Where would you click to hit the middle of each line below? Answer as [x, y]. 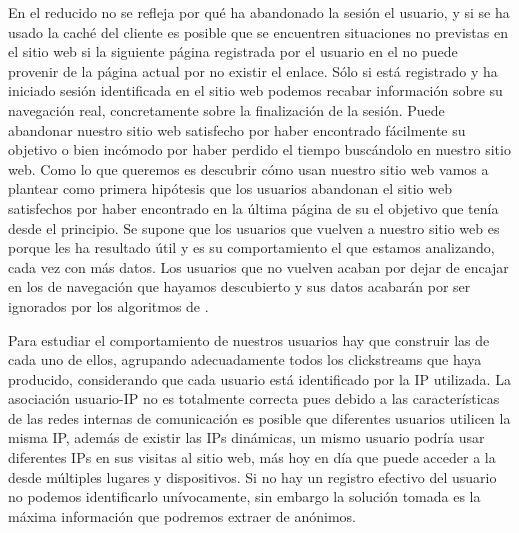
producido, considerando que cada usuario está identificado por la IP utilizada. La [259, 378]
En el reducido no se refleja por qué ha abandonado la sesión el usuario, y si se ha [259, 12]
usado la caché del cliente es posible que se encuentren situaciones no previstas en [258, 31]
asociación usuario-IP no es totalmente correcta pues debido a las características [254, 398]
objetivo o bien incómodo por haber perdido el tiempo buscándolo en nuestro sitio [259, 149]
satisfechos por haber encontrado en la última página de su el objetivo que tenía [253, 207]
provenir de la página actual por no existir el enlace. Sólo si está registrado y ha [253, 70]
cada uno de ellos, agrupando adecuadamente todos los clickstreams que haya [245, 359]
